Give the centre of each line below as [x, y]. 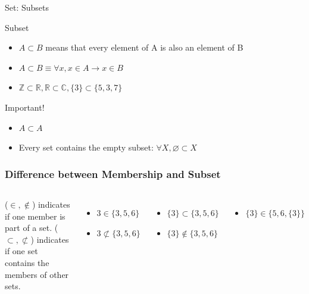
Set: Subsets [27, 7]
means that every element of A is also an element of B [144, 47]
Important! [25, 107]
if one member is [35, 216]
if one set [21, 251]
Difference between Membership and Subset [113, 173]
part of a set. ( [32, 228]
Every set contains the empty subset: [86, 147]
